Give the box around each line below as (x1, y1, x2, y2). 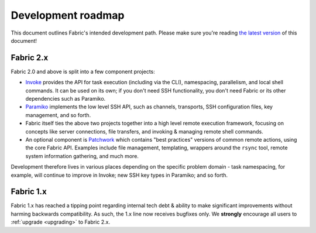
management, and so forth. (25, 111, 91, 118)
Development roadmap (11, 9, 125, 22)
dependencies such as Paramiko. (25, 95, 106, 102)
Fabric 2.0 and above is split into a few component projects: (11, 68, 155, 75)
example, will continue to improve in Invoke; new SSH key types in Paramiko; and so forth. (11, 172, 228, 179)
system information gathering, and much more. (25, 152, 139, 159)
